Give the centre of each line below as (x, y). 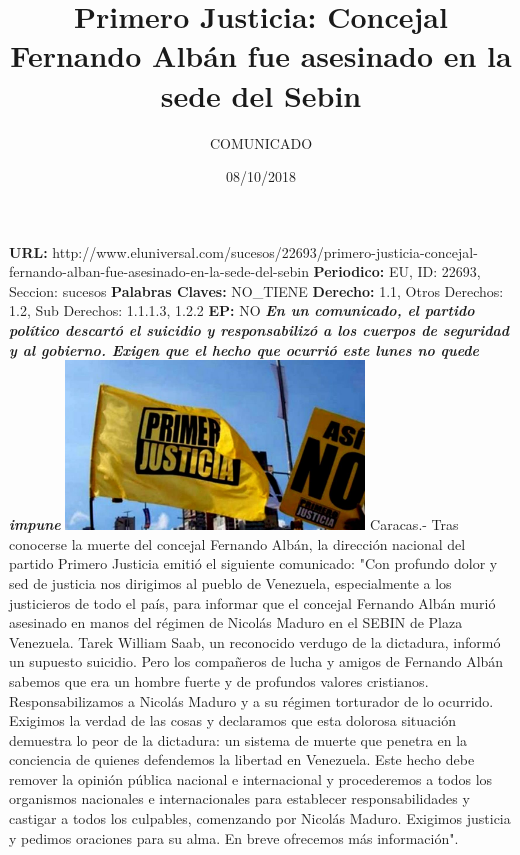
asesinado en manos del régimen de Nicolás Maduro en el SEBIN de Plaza (236, 622)
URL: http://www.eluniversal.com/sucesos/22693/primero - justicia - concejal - (243, 251)
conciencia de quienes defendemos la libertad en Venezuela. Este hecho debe (242, 759)
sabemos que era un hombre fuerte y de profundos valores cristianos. (219, 680)
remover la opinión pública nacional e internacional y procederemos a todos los (251, 778)
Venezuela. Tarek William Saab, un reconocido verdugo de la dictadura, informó (255, 641)
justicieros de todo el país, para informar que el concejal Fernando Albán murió (252, 602)
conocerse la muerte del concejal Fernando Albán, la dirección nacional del (237, 543)
